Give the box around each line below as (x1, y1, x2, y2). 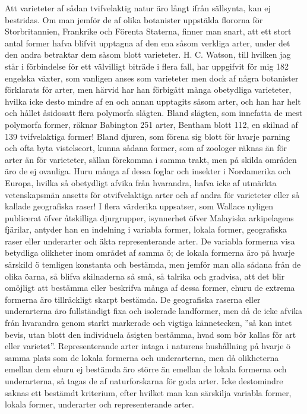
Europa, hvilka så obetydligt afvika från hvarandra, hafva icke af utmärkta (5, 176, 277, 189)
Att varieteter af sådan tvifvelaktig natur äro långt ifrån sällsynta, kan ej (5, 2, 271, 14)
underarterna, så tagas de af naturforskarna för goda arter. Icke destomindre (5, 375, 283, 387)
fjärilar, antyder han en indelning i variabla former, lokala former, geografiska (5, 223, 287, 236)
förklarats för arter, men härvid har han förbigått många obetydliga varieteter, (5, 83, 292, 96)
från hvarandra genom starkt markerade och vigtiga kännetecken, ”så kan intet (5, 316, 292, 329)
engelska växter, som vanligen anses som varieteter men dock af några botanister (5, 71, 299, 84)
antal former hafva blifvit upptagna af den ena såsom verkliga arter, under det (5, 36, 290, 49)
